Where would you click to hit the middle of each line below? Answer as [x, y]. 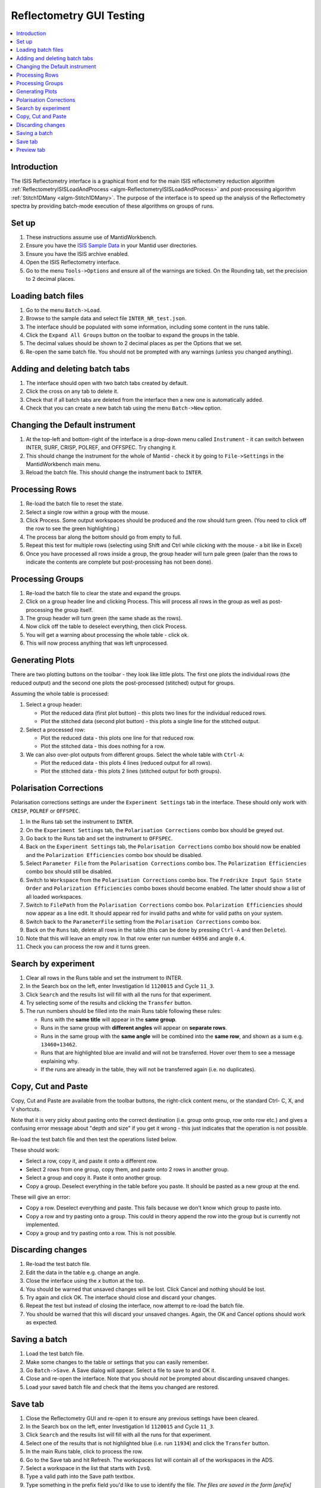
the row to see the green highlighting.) [73, 529]
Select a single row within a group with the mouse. [88, 512]
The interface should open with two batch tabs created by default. [107, 383]
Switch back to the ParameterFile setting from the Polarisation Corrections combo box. [144, 921]
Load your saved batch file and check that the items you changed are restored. [122, 1387]
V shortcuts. [26, 1109]
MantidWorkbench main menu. [63, 464]
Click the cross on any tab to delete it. [72, 391]
